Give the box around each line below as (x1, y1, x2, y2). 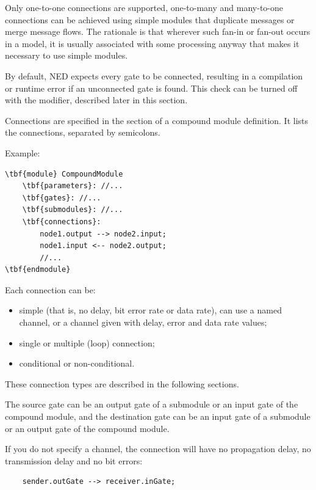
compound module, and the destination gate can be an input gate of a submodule (5, 410, 311, 423)
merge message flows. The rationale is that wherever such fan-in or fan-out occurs (5, 25, 311, 38)
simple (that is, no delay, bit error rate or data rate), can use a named (19, 304, 282, 316)
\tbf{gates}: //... (22, 193, 101, 202)
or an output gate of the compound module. (5, 422, 170, 434)
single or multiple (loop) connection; (19, 336, 155, 349)
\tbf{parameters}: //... (22, 181, 123, 191)
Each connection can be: (5, 283, 96, 296)
